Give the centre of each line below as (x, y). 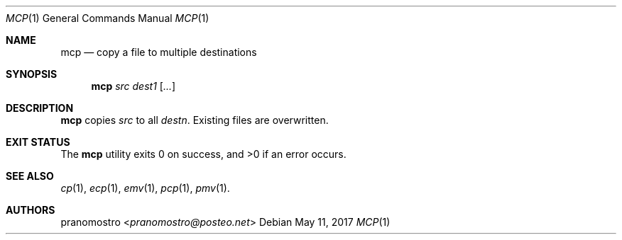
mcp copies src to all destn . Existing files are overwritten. (195, 120)
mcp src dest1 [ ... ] (133, 86)
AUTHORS (31, 210)
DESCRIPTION (40, 108)
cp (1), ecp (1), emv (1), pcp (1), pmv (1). (145, 188)
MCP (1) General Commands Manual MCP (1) (108, 18)
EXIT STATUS (38, 142)
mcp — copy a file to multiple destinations (159, 52)
